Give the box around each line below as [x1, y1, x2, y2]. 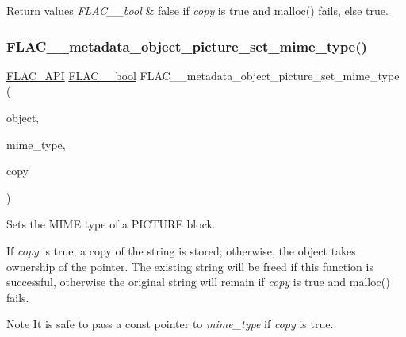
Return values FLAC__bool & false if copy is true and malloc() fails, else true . [6, 2, 389, 18]
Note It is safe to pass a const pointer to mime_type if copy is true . [6, 316, 334, 332]
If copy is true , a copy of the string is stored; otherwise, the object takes [6, 242, 356, 258]
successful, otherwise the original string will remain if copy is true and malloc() [6, 274, 390, 290]
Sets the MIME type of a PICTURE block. [6, 216, 216, 232]
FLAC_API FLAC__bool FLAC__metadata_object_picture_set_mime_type [6, 67, 400, 83]
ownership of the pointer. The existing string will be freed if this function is [6, 258, 373, 274]
